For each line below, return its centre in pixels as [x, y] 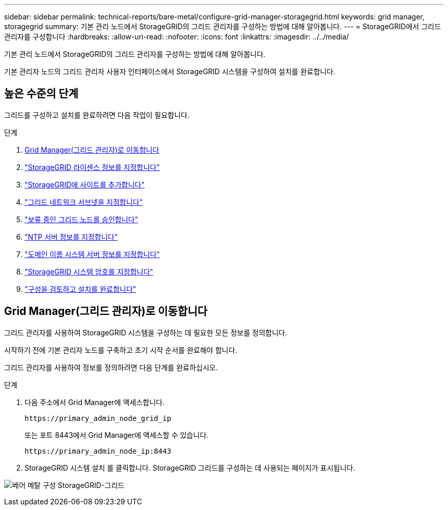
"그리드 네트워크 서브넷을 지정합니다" [84, 202]
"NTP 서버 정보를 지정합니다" [71, 237]
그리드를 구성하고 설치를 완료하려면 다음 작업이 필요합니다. [97, 115]
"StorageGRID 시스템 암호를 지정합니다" [89, 271]
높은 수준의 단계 [41, 94]
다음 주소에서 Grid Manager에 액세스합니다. [95, 402]
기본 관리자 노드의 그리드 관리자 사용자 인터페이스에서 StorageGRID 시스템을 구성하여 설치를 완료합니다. [170, 71]
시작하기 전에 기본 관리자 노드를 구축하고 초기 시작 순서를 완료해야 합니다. [121, 350]
